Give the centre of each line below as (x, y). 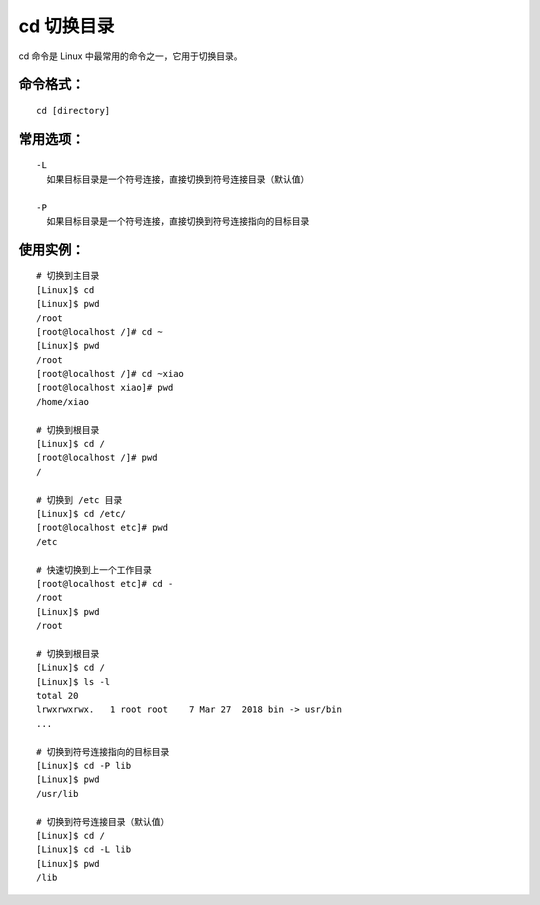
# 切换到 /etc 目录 (79, 499)
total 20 (57, 696)
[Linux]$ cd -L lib (84, 849)
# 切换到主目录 (68, 276)
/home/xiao (63, 401)
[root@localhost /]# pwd (97, 458)
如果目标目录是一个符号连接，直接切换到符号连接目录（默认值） (178, 179)
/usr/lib (57, 793)
